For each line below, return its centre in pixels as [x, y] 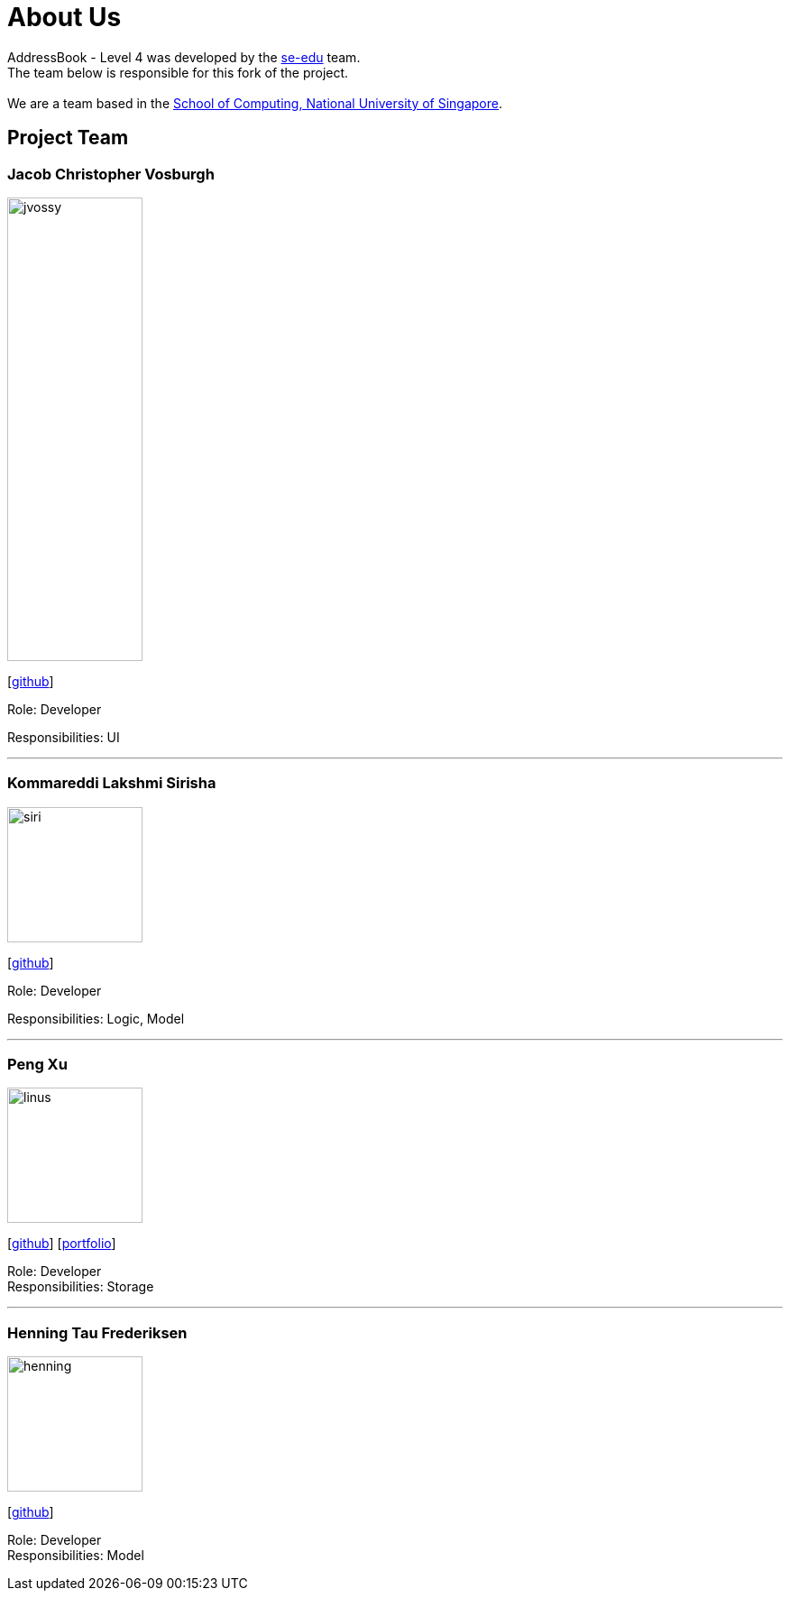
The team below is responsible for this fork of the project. [178, 72]
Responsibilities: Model [76, 1556]
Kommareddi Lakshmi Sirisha [112, 783]
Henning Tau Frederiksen [97, 1332]
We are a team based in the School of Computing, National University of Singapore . [255, 103]
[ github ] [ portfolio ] [62, 1244]
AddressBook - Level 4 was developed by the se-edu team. [184, 57]
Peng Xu [37, 1065]
